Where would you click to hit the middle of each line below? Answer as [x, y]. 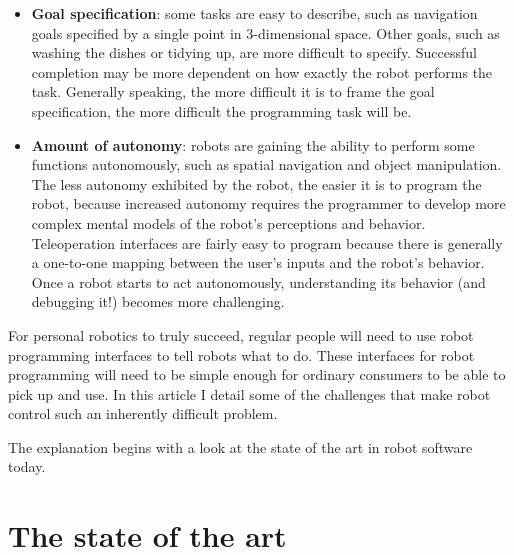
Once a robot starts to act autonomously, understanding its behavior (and [258, 281]
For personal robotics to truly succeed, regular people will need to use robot [241, 334]
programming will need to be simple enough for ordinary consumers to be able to [257, 374]
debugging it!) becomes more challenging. [158, 301]
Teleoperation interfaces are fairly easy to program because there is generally [267, 242]
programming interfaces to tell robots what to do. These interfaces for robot [241, 354]
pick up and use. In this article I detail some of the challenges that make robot [249, 393]
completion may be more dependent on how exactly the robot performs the [262, 71]
